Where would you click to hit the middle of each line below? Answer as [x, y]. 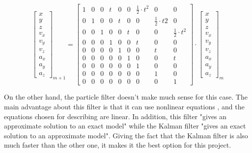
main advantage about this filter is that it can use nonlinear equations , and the [124, 106]
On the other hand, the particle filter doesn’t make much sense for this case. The [126, 97]
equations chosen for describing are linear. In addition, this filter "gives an [115, 116]
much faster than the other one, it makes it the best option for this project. [118, 145]
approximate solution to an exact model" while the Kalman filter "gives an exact [125, 126]
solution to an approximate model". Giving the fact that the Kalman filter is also [126, 135]
